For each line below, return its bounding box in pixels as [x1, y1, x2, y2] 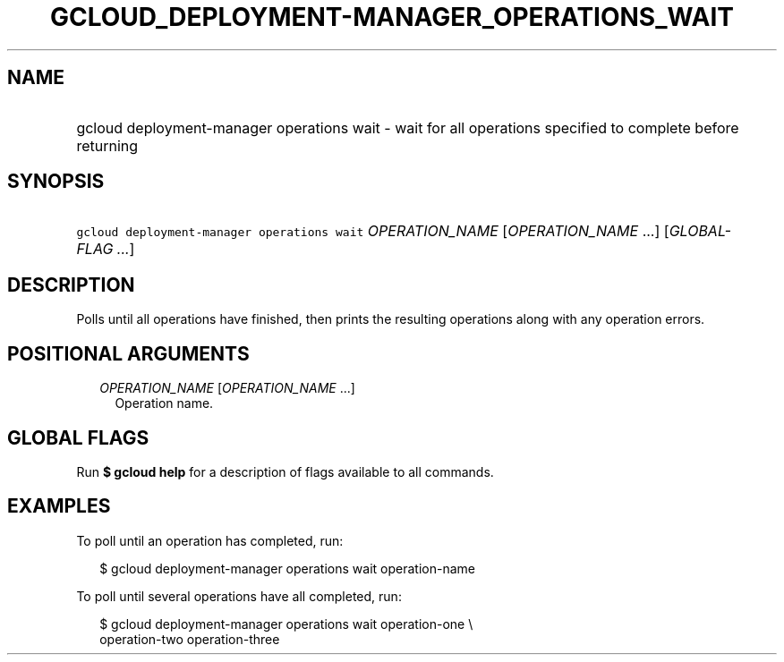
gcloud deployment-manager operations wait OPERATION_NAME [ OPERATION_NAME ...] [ [76, 222, 669, 241]
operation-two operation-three [99, 631, 280, 647]
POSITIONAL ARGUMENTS [7, 342, 250, 365]
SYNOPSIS [7, 170, 105, 193]
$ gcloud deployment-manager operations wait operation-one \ [99, 615, 473, 632]
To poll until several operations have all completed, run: [76, 588, 402, 604]
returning [76, 136, 139, 155]
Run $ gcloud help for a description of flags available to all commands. [76, 463, 494, 480]
